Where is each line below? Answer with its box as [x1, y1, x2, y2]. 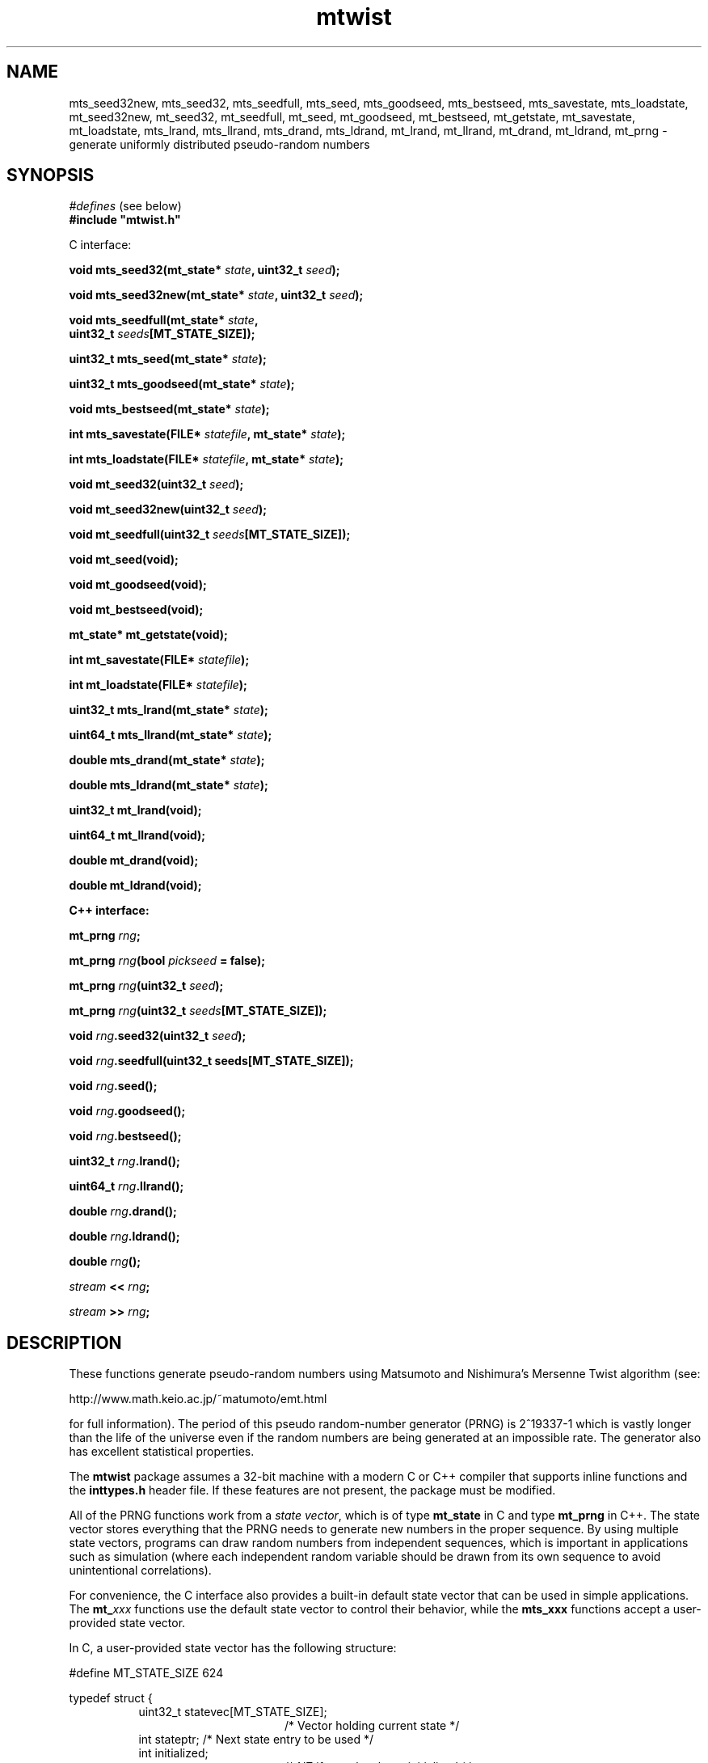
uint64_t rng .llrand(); [69, 1179, 184, 1194]
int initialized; [138, 1746, 209, 1761]
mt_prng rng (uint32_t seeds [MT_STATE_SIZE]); [69, 1004, 327, 1018]
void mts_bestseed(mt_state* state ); [69, 402, 270, 416]
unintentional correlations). [69, 1563, 212, 1578]
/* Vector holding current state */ [284, 1719, 460, 1733]
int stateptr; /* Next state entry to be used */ [138, 1732, 374, 1747]
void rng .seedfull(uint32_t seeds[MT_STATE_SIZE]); [69, 1054, 354, 1068]
